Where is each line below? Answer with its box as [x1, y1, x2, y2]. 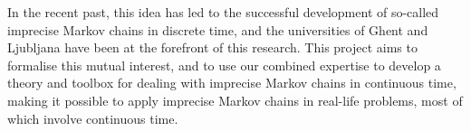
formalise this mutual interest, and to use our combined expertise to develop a [7, 55, 441, 74]
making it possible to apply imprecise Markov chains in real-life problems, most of [7, 90, 463, 109]
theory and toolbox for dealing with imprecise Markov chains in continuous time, [7, 73, 457, 92]
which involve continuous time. [7, 108, 178, 127]
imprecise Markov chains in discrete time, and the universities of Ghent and [7, 20, 428, 39]
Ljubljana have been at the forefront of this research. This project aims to [7, 38, 418, 57]
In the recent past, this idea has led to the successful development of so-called [7, 3, 439, 21]
